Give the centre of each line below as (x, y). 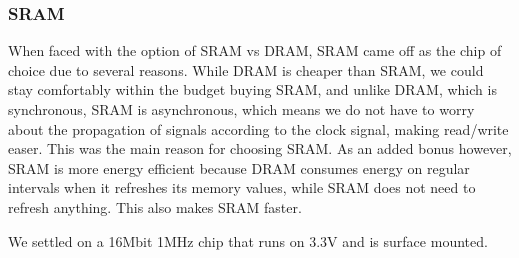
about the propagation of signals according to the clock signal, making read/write (258, 128)
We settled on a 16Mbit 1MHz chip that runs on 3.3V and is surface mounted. (248, 240)
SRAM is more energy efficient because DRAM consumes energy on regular (239, 167)
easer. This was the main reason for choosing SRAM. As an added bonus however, (260, 148)
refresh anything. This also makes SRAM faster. (155, 206)
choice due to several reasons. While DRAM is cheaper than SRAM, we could (246, 69)
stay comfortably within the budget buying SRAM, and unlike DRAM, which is (252, 89)
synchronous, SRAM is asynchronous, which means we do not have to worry (241, 109)
